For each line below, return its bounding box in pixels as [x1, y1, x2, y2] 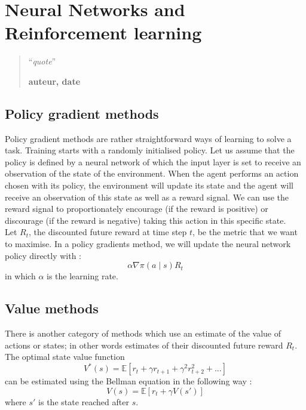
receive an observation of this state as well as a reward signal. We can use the [5, 190, 289, 203]
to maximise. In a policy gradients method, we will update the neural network [5, 238, 291, 250]
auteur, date [28, 75, 81, 87]
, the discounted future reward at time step [29, 226, 187, 238]
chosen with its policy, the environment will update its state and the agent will [5, 179, 293, 192]
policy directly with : [5, 249, 82, 261]
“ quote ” [28, 55, 56, 67]
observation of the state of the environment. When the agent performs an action [5, 167, 299, 180]
